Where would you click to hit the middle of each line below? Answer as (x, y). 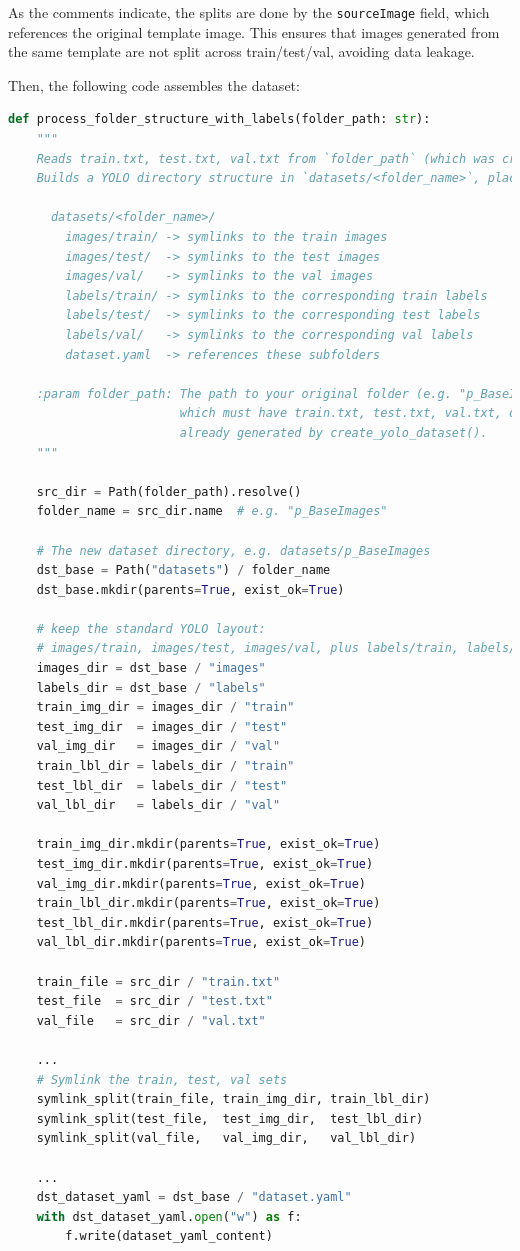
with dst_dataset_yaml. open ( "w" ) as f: (169, 1216)
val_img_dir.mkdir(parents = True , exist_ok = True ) (201, 883)
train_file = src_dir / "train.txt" (158, 981)
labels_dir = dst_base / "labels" (151, 687)
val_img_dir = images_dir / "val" (158, 746)
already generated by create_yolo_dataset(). (333, 432)
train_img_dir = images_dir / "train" (165, 707)
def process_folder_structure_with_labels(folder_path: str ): (219, 119)
